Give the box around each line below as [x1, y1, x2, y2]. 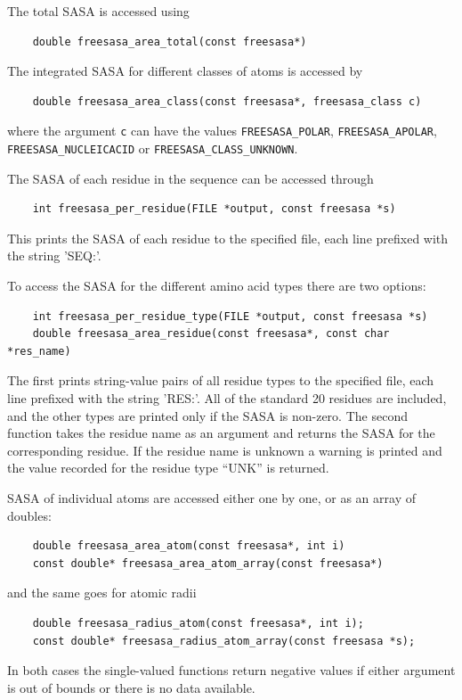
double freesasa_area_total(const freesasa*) [32, 35, 307, 48]
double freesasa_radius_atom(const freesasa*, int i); [32, 616, 364, 630]
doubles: [7, 506, 52, 524]
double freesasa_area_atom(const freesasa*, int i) [32, 539, 345, 553]
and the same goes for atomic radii [7, 583, 197, 602]
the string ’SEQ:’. [7, 246, 101, 265]
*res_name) [7, 344, 71, 358]
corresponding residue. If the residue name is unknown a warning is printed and [7, 441, 442, 459]
